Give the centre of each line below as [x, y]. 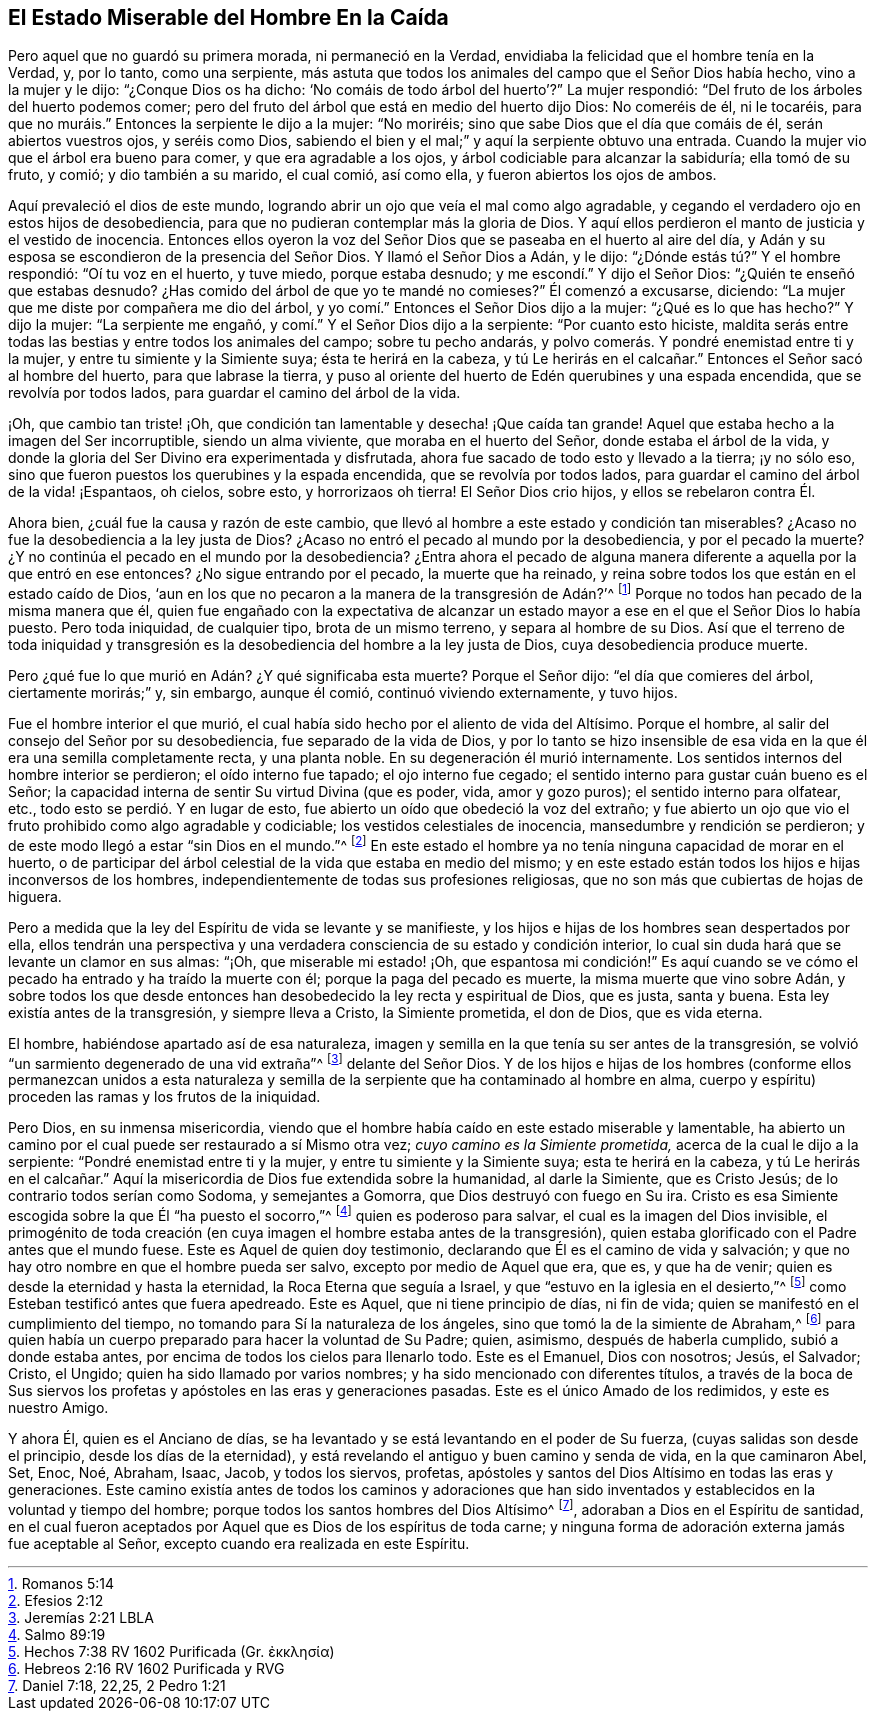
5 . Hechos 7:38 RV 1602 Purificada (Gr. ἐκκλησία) [171, 1652]
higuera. [35, 896]
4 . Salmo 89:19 [57, 1635]
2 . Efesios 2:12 [56, 1601]
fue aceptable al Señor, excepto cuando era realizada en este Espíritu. [239, 1544]
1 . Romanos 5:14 [61, 1584]
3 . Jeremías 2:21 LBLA [81, 1618]
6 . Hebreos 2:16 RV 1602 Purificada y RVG [146, 1669]
